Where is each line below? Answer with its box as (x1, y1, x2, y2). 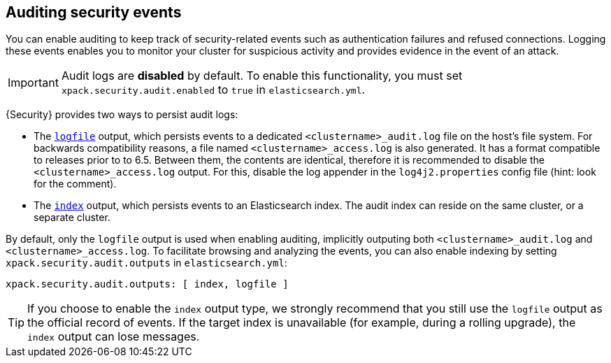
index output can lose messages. (27, 329, 200, 344)
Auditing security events (6, 3, 182, 21)
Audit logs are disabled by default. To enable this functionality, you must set (61, 69, 463, 83)
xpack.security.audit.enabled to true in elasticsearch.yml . (61, 83, 366, 97)
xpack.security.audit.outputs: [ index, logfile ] (6, 278, 289, 290)
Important (8, 76, 59, 90)
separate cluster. (34, 211, 110, 224)
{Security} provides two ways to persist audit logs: (6, 108, 238, 121)
